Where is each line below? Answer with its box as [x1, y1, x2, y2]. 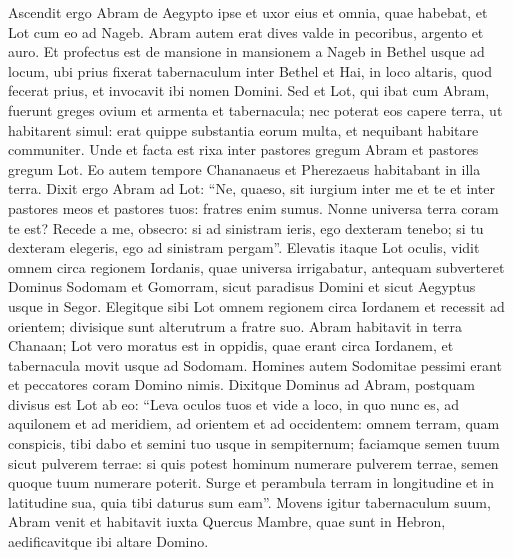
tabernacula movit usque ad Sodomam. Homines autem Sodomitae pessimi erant [8, 354, 502, 375]
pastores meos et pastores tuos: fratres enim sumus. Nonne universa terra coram [8, 197, 499, 218]
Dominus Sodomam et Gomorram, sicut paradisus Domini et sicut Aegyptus [8, 276, 476, 297]
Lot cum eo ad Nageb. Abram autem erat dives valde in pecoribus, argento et [8, 21, 484, 42]
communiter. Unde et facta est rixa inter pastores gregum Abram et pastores [8, 139, 479, 160]
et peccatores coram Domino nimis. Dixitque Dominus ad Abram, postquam [8, 374, 475, 395]
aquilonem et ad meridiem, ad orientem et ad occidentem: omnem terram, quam [8, 413, 500, 434]
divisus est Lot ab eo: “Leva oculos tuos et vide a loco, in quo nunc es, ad [8, 393, 460, 414]
